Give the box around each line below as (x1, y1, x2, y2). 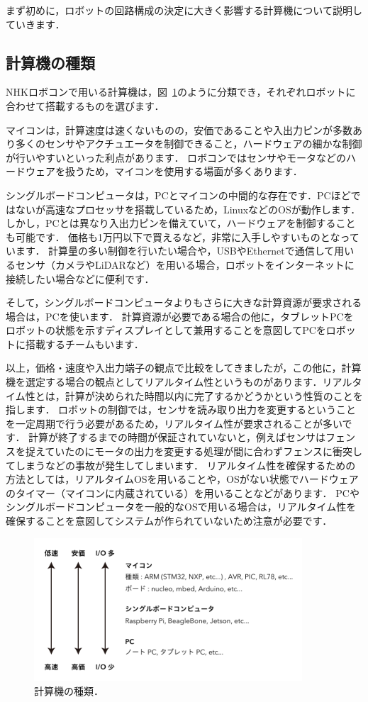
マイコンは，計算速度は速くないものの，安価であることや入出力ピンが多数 (6, 122, 353, 137)
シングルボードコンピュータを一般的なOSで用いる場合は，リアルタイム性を (6, 499, 357, 514)
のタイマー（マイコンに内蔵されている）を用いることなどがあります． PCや (6, 485, 359, 500)
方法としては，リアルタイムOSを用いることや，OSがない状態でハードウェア (6, 472, 359, 486)
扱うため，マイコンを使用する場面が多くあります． (65, 164, 303, 179)
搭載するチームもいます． (25, 336, 144, 351)
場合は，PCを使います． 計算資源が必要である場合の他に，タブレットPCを (6, 308, 354, 323)
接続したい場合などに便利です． (6, 271, 155, 286)
